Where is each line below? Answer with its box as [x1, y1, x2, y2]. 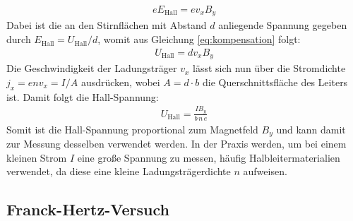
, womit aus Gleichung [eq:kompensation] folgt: [97, 32, 301, 47]
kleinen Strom [6, 150, 67, 165]
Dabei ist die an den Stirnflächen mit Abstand [6, 18, 207, 32]
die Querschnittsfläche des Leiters [203, 74, 348, 89]
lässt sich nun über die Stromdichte [193, 61, 346, 76]
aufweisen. [243, 164, 287, 179]
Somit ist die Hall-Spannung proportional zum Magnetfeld [6, 121, 258, 136]
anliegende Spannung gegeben [218, 18, 347, 32]
